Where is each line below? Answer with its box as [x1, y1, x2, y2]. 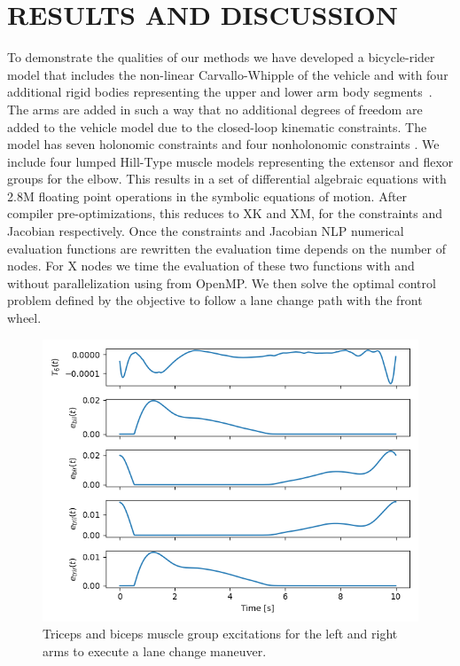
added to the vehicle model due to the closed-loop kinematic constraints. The [7, 117, 427, 136]
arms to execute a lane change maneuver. [43, 641, 267, 660]
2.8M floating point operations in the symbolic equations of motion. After [7, 186, 408, 205]
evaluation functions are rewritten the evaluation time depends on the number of [7, 239, 446, 257]
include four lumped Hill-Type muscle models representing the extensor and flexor [7, 152, 454, 170]
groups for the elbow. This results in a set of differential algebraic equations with [7, 169, 447, 188]
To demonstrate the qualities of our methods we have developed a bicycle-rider [7, 48, 435, 67]
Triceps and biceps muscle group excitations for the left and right [43, 624, 398, 643]
